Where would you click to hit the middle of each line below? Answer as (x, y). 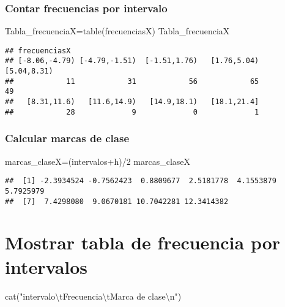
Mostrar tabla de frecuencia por (143, 242)
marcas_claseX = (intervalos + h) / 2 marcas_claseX (98, 161)
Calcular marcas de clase (67, 138)
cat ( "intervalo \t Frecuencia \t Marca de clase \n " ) (93, 296)
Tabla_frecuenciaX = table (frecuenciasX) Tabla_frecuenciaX (117, 31)
